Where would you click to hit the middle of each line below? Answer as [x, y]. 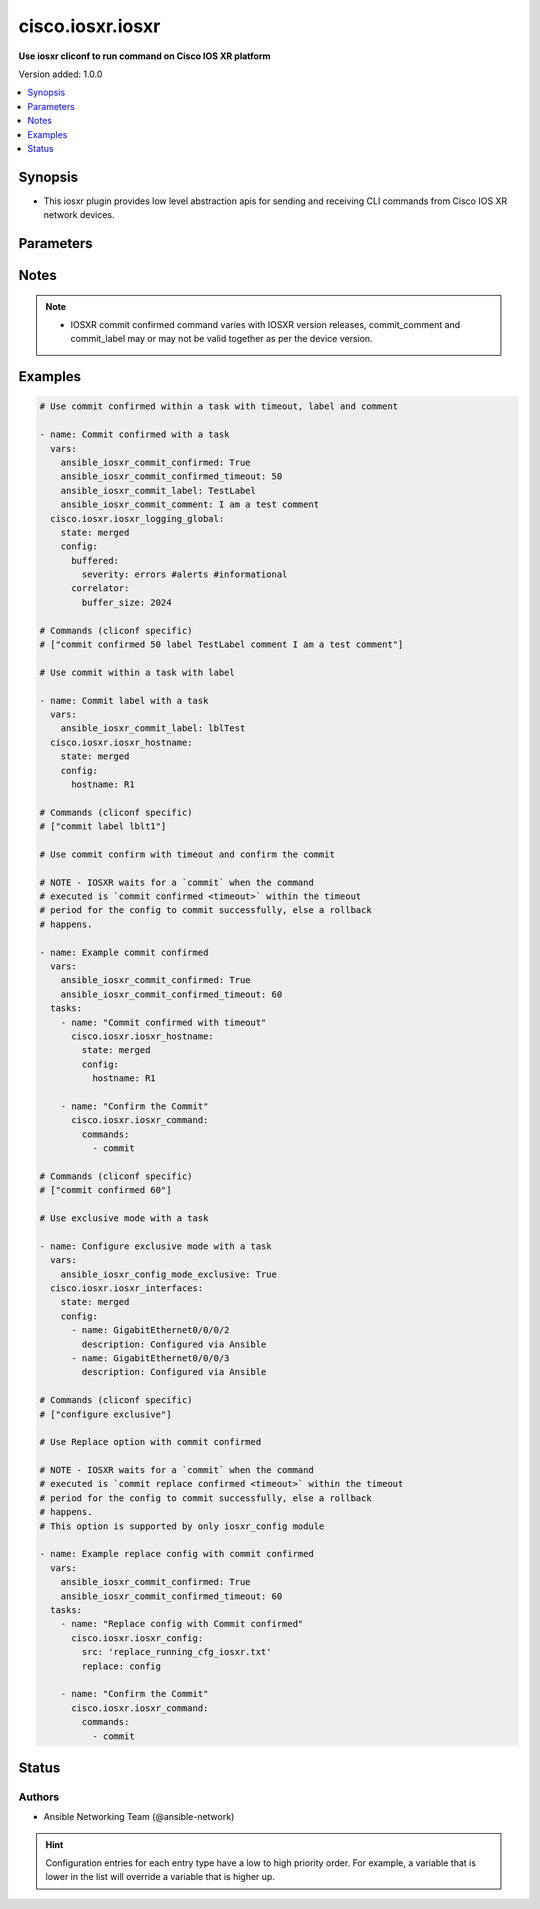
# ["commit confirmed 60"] [105, 1190]
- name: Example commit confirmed [124, 952]
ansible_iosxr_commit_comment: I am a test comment [190, 504]
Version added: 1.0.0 [60, 74]
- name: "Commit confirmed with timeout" [163, 1022]
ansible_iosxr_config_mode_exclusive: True [168, 1274]
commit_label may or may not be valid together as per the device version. [222, 339]
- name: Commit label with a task [124, 700]
